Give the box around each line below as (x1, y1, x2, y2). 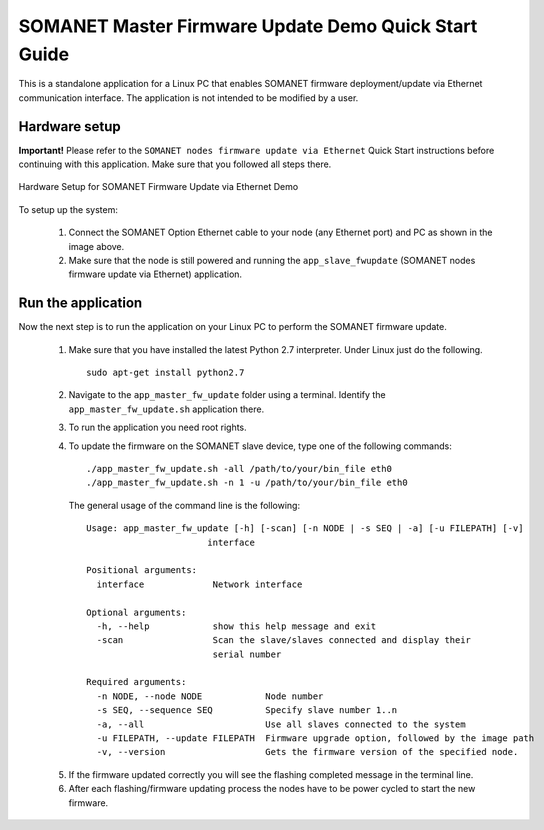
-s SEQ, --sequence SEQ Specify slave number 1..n (96, 705, 398, 716)
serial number (212, 648, 282, 660)
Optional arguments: (86, 606, 187, 618)
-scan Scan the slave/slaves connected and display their (96, 635, 472, 646)
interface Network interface (96, 578, 303, 590)
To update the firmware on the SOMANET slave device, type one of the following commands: (68, 440, 452, 452)
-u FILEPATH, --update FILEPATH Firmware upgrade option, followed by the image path (96, 733, 535, 744)
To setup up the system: (18, 203, 119, 215)
